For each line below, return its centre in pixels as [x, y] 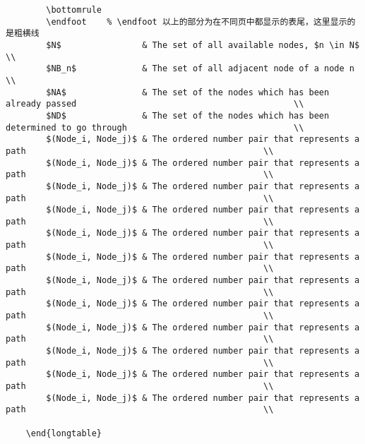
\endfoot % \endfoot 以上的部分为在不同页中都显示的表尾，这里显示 [197, 22]
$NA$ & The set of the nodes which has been [188, 92]
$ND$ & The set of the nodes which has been [188, 115]
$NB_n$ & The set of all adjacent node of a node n [200, 69]
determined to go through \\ [155, 127]
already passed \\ [155, 104]
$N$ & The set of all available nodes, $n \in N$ [203, 45]
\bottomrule [74, 10]
